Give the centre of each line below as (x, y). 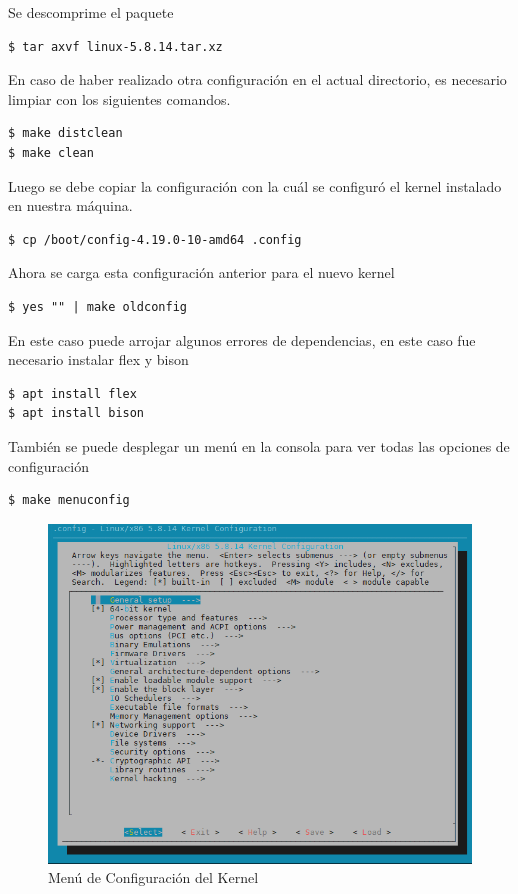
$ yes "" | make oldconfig (97, 306)
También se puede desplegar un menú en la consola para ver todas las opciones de (259, 445)
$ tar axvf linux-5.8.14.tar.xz (115, 46)
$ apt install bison (76, 413)
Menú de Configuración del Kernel (153, 877)
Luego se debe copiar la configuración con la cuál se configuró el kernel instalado (255, 185)
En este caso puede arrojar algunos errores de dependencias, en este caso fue (242, 339)
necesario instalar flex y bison (98, 359)
